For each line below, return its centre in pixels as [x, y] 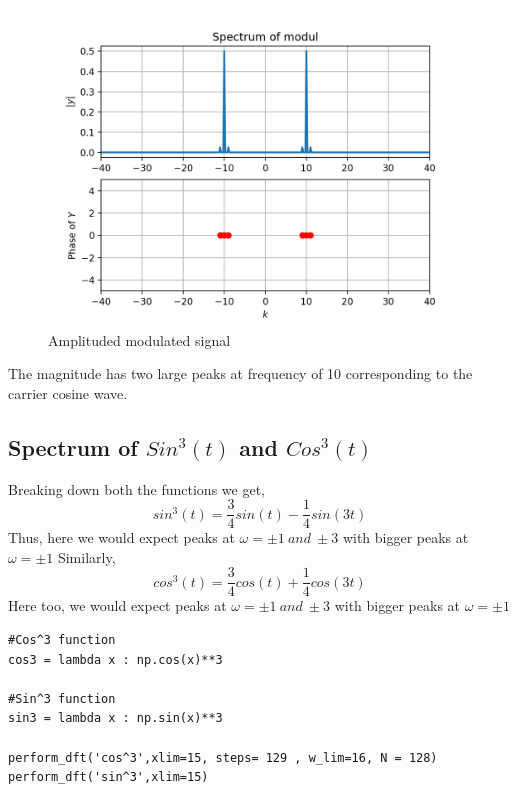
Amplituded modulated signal [139, 339]
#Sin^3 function [62, 698]
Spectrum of [73, 446]
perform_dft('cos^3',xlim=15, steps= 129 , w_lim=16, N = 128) [223, 757]
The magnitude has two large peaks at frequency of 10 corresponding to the [240, 373]
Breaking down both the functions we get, [136, 488]
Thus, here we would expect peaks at [121, 537]
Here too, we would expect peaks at [117, 605]
